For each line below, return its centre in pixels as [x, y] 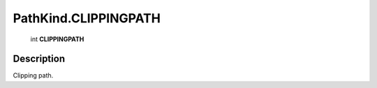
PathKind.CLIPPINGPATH [87, 18]
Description [39, 59]
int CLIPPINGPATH [57, 39]
